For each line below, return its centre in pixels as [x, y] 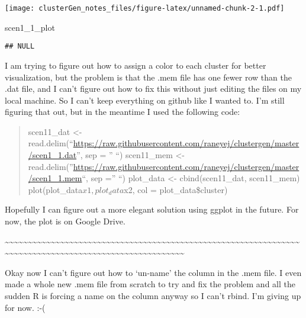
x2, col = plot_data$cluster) [176, 189]
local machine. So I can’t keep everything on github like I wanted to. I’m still [145, 100]
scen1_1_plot [30, 27]
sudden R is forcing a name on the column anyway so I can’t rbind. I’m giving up [153, 295]
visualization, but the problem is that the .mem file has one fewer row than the [148, 77]
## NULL [20, 46]
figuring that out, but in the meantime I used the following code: [123, 112]
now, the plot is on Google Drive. [65, 221]
